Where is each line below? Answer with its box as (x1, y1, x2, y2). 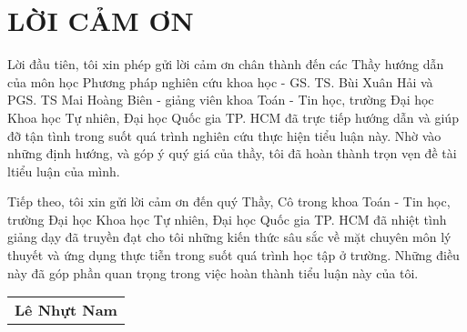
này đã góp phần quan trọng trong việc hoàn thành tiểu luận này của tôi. (7, 263, 419, 282)
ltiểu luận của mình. (7, 161, 120, 180)
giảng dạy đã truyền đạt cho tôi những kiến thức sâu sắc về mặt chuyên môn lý (7, 227, 452, 246)
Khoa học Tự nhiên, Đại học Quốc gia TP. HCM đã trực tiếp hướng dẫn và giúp (7, 107, 459, 126)
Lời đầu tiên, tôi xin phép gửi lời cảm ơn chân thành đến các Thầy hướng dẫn (7, 55, 444, 74)
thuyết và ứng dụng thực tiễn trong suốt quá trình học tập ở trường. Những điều (7, 246, 460, 265)
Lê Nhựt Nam (15, 299, 117, 321)
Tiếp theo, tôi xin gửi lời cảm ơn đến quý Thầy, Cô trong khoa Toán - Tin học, (7, 192, 451, 211)
